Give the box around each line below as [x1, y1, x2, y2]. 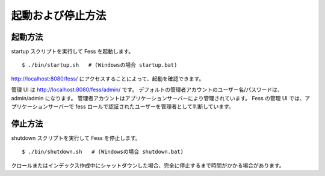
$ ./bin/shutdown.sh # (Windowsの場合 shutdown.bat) [22, 148, 184, 156]
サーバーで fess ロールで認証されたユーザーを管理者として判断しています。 [48, 103, 234, 111]
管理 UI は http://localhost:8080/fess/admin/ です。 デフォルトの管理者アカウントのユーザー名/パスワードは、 [11, 86, 283, 93]
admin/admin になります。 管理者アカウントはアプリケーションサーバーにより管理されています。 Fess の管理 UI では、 [11, 94, 305, 102]
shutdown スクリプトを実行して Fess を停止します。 [11, 134, 141, 141]
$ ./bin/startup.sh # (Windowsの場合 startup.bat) [22, 62, 178, 68]
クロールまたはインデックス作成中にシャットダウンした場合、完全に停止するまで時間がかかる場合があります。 [11, 162, 285, 169]
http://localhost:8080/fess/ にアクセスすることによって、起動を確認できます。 [11, 75, 205, 82]
